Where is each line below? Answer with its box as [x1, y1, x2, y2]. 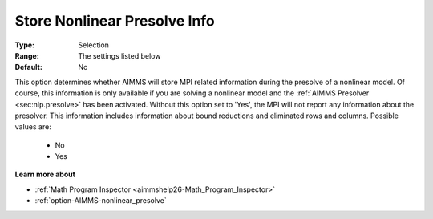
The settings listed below [78, 51, 161, 60]
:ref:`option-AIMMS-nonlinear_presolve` [34, 196, 168, 205]
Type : [14, 40, 35, 50]
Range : [14, 51, 39, 60]
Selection [78, 40, 110, 50]
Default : [14, 63, 43, 72]
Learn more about [14, 169, 76, 180]
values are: [14, 122, 51, 132]
